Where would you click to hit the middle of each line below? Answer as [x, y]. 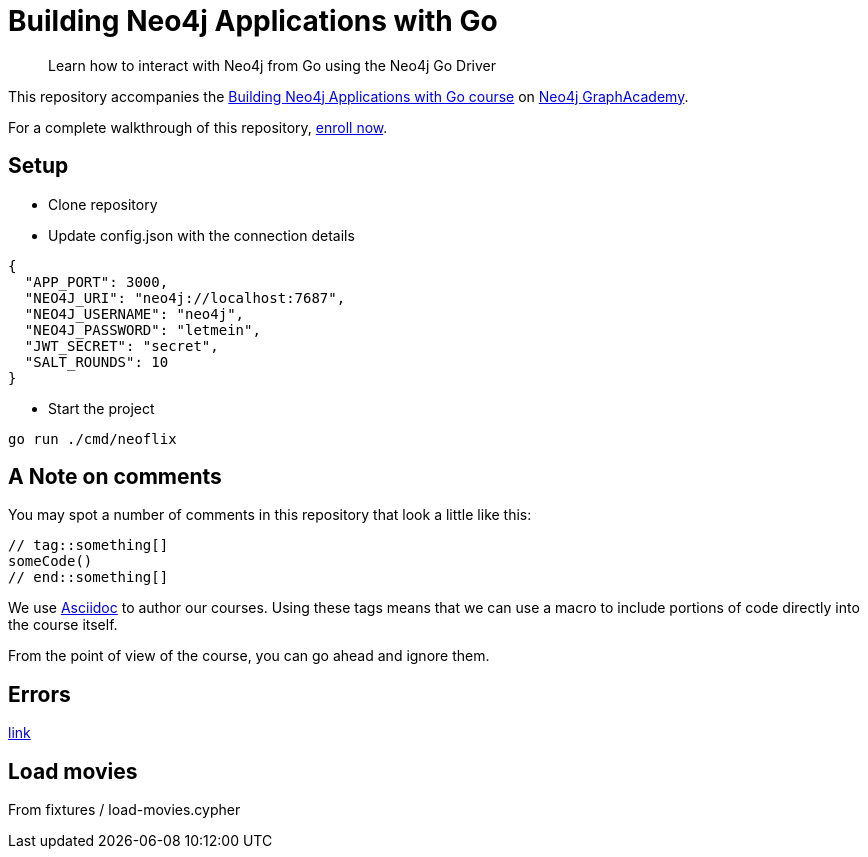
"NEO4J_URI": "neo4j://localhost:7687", [185, 297]
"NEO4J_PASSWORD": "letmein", [142, 329]
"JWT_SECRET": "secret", [121, 345]
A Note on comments [115, 477]
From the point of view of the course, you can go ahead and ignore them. [249, 656]
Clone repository [103, 204]
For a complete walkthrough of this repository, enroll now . [198, 127]
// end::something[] [88, 577]
